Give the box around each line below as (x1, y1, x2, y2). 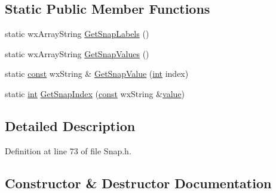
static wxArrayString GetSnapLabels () (5, 27, 149, 40)
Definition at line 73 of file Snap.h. (5, 144, 131, 157)
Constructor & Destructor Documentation (5, 173, 272, 192)
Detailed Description (5, 116, 136, 135)
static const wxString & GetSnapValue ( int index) (5, 67, 189, 80)
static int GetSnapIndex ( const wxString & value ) (5, 87, 185, 99)
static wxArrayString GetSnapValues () (5, 47, 149, 60)
